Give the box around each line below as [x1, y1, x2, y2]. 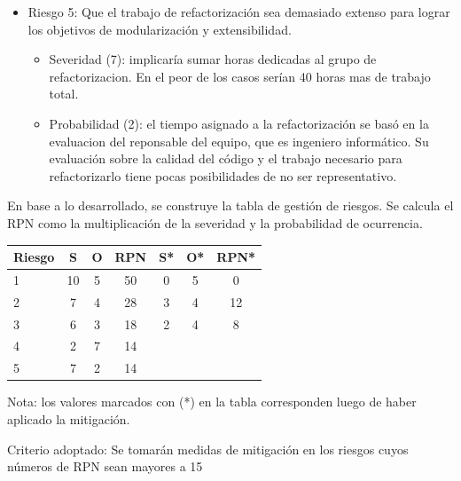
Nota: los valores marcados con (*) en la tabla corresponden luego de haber [7, 392, 417, 411]
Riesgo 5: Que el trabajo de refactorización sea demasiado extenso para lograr [27, 3, 450, 20]
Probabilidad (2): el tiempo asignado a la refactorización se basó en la [49, 114, 429, 132]
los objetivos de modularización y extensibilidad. [27, 20, 292, 38]
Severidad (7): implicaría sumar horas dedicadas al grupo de [49, 50, 377, 68]
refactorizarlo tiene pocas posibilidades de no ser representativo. [49, 166, 397, 185]
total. [49, 84, 79, 103]
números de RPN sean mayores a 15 [7, 457, 203, 476]
